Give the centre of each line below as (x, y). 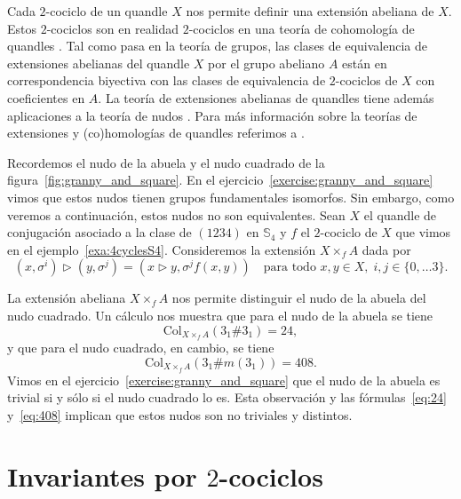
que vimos (423, 232)
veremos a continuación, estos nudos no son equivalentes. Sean (176, 214)
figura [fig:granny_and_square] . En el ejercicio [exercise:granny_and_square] (220, 180)
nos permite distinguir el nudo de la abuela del (299, 298)
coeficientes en (46, 97)
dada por (386, 249)
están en (365, 63)
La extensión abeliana (67, 298)
